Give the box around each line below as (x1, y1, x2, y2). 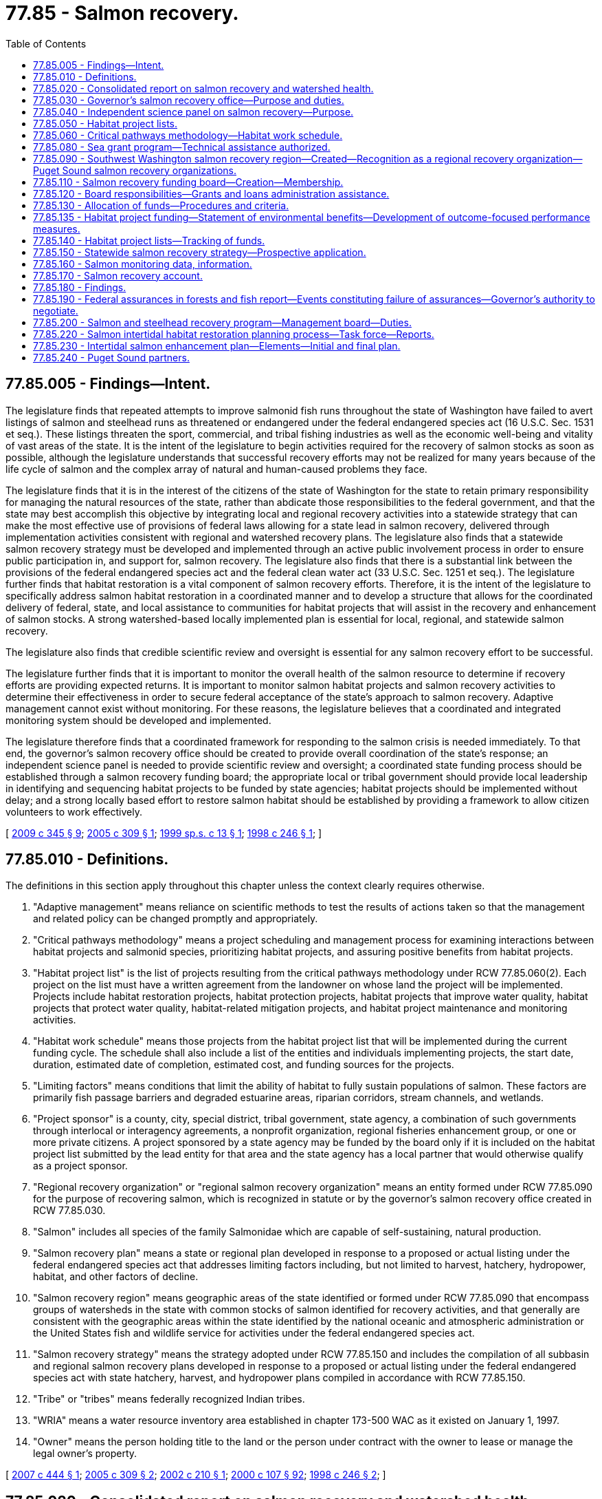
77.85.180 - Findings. (33, 281, 126, 293)
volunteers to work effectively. (5, 805, 142, 818)
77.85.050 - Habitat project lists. (33, 117, 178, 129)
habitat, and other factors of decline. (33, 1271, 199, 1283)
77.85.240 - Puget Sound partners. (33, 351, 190, 363)
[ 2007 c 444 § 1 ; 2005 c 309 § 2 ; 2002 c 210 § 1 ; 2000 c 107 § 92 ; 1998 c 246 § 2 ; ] (5, 1469, 386, 1481)
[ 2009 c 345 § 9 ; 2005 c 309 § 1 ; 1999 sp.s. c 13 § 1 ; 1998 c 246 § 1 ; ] (5, 827, 322, 839)
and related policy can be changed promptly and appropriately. (33, 913, 318, 925)
